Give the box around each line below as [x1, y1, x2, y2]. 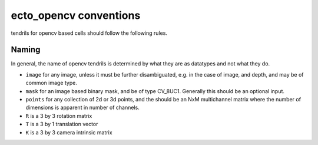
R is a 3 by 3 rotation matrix [25, 112, 92, 119]
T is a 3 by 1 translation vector [25, 121, 98, 128]
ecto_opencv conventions [11, 9, 141, 22]
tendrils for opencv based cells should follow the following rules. [11, 29, 168, 37]
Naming [11, 45, 41, 55]
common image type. [25, 80, 78, 87]
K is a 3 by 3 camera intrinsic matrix [25, 128, 112, 136]
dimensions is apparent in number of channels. [25, 104, 140, 111]
